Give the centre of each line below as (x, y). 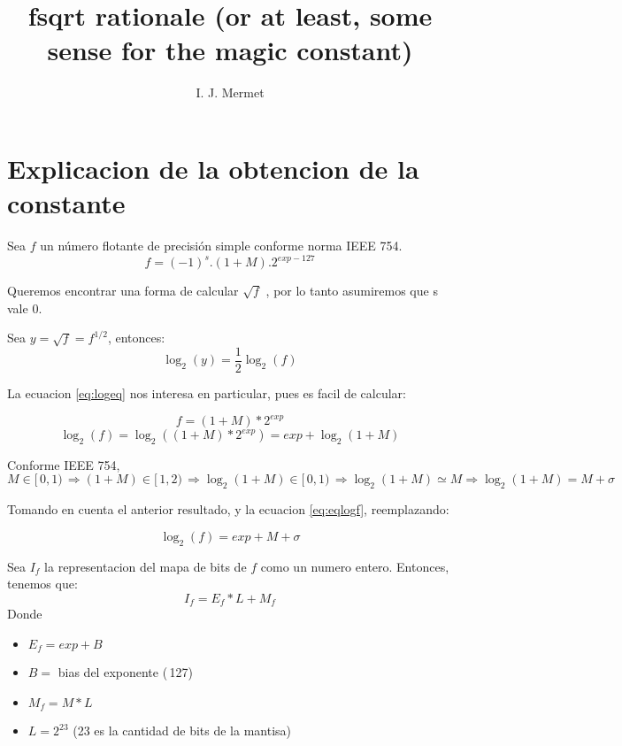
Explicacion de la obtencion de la (213, 168)
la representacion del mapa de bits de (146, 566)
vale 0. (25, 308)
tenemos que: (42, 584)
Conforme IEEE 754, (64, 464)
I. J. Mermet (230, 92)
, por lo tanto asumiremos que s (352, 291)
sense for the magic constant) (230, 50)
